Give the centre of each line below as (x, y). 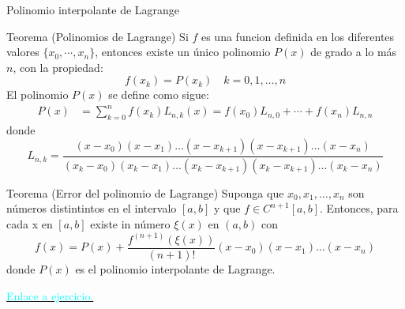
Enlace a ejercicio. (50, 295)
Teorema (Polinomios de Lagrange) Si (97, 36)
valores (23, 52)
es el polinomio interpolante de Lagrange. (175, 269)
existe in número (130, 223)
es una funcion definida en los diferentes (298, 36)
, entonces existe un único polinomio (183, 52)
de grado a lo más (354, 52)
